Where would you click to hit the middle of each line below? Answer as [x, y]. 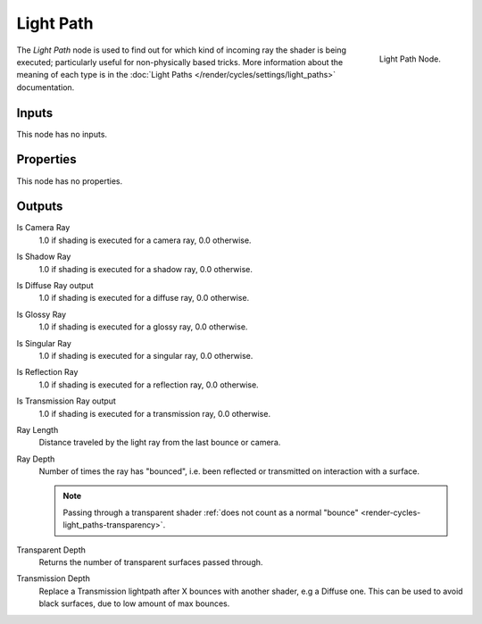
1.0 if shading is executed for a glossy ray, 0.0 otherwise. [143, 327]
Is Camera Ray [43, 228]
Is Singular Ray [44, 343]
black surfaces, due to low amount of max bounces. [134, 603]
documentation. [46, 87]
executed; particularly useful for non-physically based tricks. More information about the [180, 62]
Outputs [40, 207]
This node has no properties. [70, 181]
